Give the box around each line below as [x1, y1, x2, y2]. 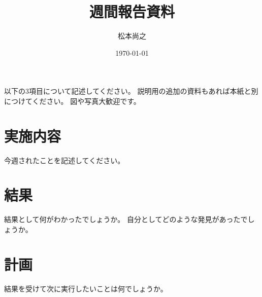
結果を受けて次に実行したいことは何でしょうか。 [4, 283, 168, 293]
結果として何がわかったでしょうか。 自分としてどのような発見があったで [4, 214, 248, 225]
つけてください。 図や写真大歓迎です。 [11, 95, 141, 106]
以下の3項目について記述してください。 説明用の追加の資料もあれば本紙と [4, 86, 251, 96]
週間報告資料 [89, 1, 175, 22]
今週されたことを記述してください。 [4, 155, 125, 165]
